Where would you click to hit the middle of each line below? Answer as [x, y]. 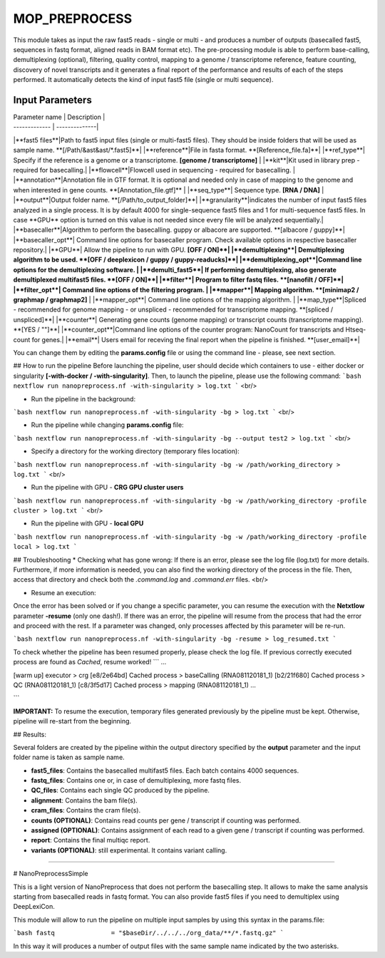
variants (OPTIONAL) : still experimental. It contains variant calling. [129, 850]
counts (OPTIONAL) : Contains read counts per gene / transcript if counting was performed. [166, 820]
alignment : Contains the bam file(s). [84, 800]
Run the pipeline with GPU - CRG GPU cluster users [107, 488]
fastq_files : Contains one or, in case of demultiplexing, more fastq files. [136, 781]
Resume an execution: [63, 592]
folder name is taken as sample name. [69, 757]
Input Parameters [52, 100]
